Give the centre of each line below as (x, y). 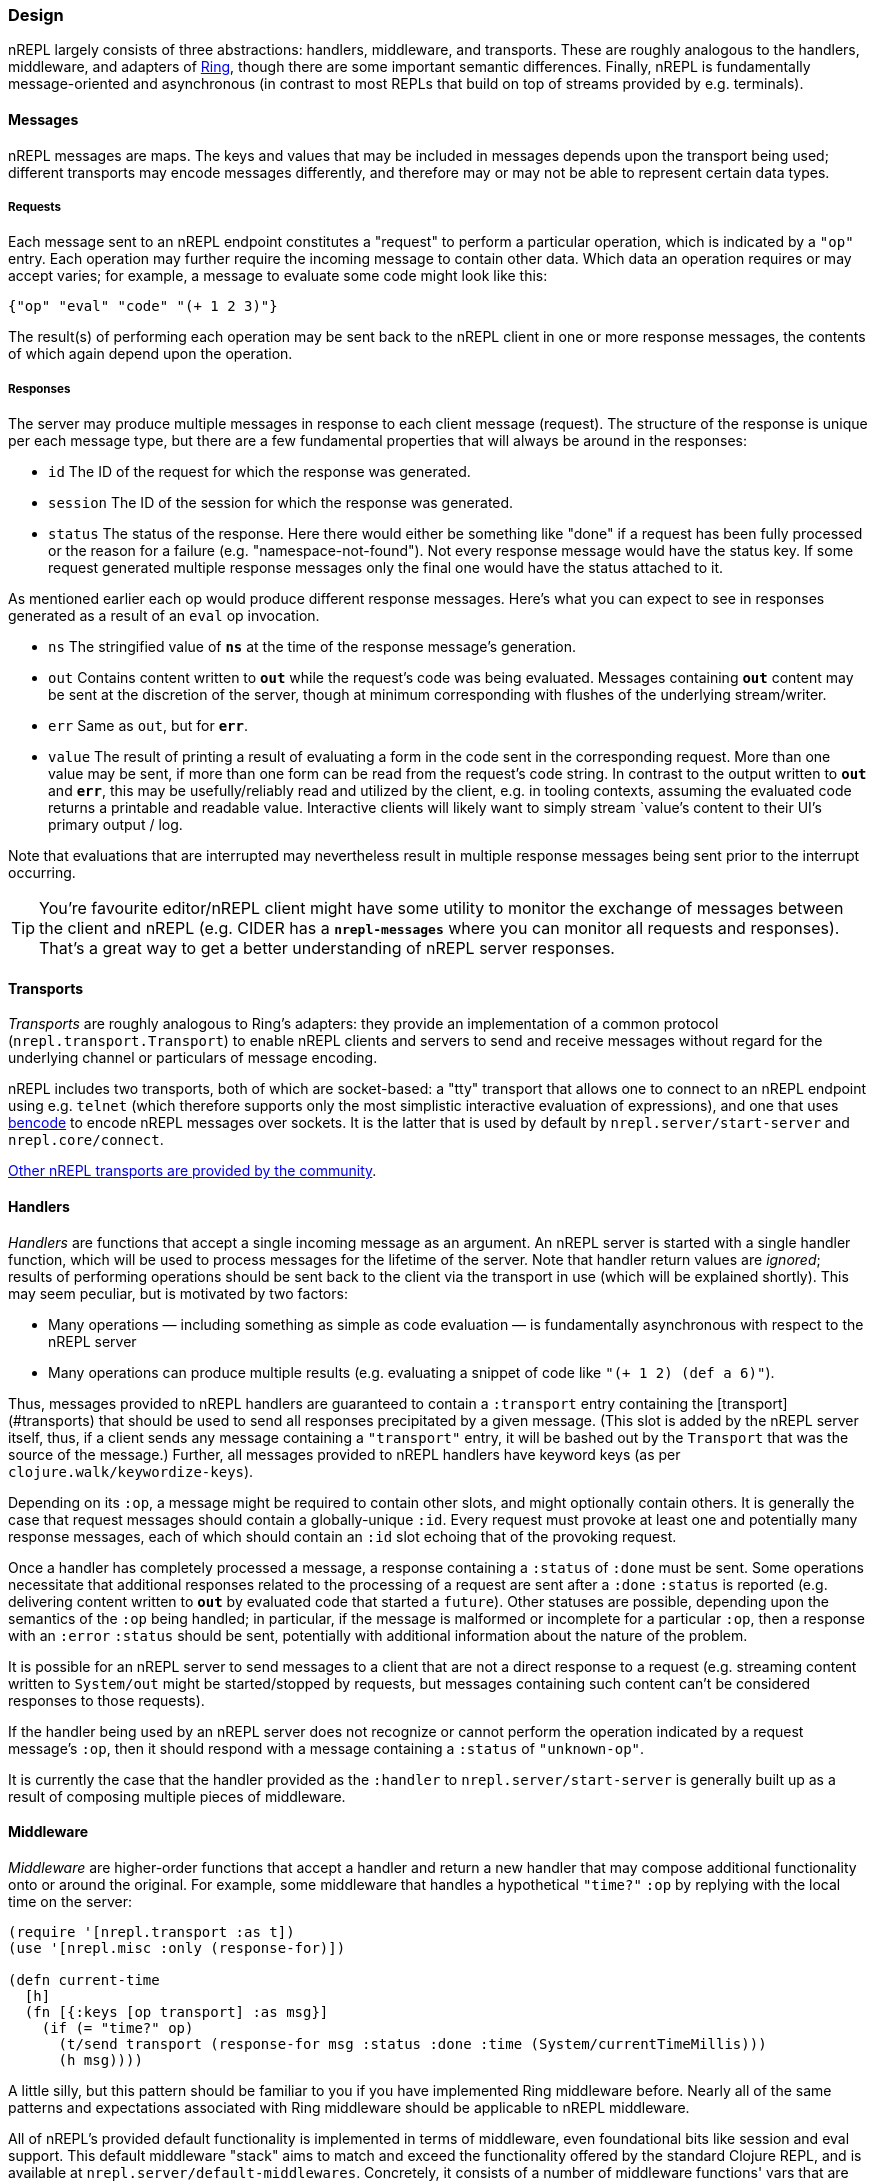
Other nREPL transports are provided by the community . (192, 1171)
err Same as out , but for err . (148, 726)
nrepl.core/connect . (86, 1140)
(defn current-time (84, 1979)
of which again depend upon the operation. (150, 354)
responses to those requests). (106, 1700)
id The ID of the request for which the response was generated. (259, 472)
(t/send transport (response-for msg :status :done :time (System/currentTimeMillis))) (412, 2043)
